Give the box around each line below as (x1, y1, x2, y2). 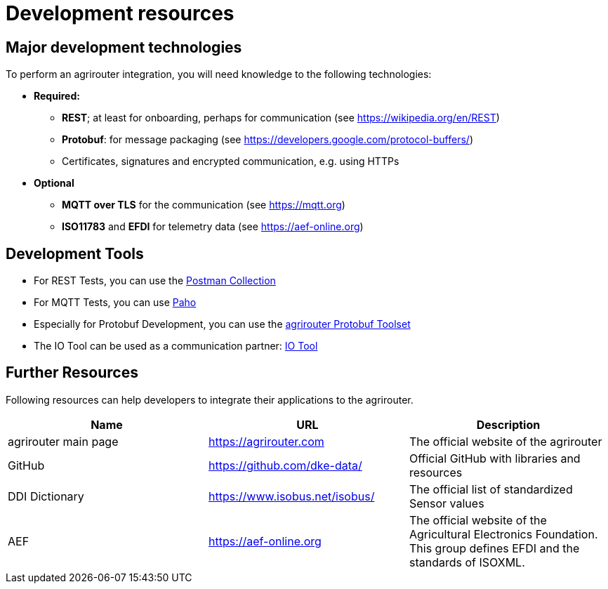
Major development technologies (6, 38, 242, 56)
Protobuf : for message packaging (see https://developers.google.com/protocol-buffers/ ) (62, 133, 473, 146)
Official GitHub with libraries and (409, 451, 581, 465)
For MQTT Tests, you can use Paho (34, 296, 197, 309)
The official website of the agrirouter (409, 434, 602, 449)
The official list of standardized (409, 482, 573, 496)
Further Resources (6, 364, 138, 382)
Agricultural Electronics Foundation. (409, 527, 598, 541)
